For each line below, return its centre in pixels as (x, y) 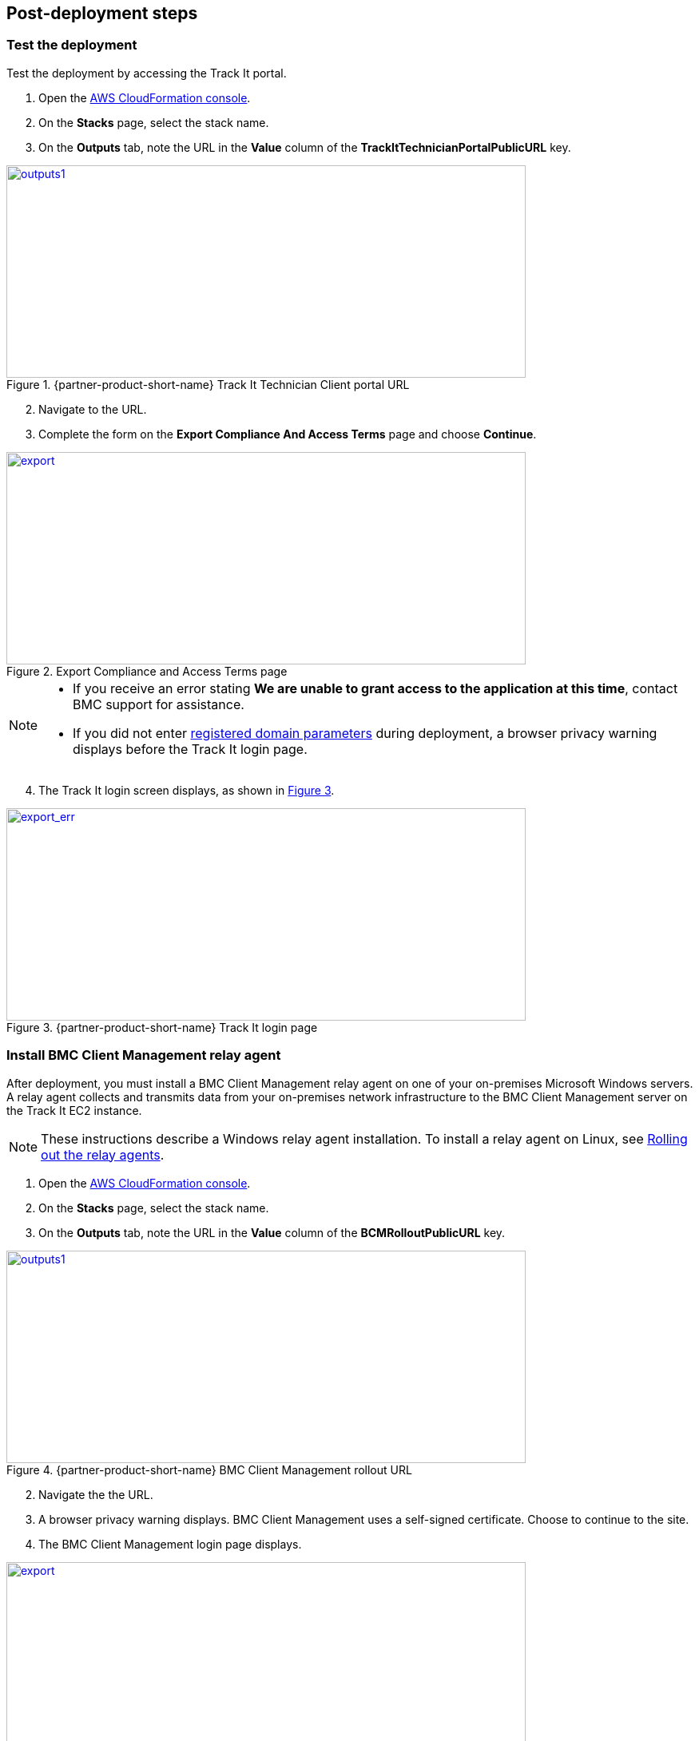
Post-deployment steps (102, 13)
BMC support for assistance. (159, 704)
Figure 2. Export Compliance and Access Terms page (147, 671)
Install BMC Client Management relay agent (144, 1055)
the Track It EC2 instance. (74, 1110)
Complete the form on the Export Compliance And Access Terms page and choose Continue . (288, 434)
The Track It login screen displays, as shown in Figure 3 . (187, 790)
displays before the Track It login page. (190, 749)
